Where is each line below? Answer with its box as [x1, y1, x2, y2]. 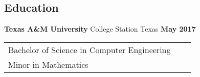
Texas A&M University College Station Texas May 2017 [4, 23, 196, 34]
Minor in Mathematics [8, 58, 88, 70]
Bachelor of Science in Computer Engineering [8, 43, 171, 56]
